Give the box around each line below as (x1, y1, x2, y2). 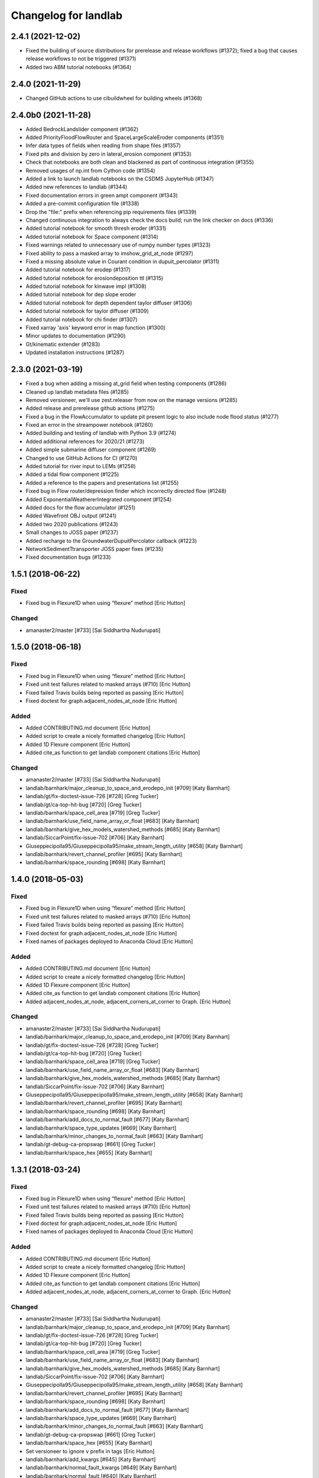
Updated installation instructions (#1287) (25, 349, 125, 356)
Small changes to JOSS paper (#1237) (25, 529, 119, 536)
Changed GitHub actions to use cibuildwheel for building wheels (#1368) (25, 95, 203, 102)
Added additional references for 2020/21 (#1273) (25, 437, 145, 445)
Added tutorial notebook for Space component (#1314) (25, 233, 159, 240)
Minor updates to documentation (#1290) (25, 332, 126, 339)
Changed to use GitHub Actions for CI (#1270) (25, 454, 138, 461)
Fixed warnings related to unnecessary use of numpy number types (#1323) (25, 241, 211, 248)
